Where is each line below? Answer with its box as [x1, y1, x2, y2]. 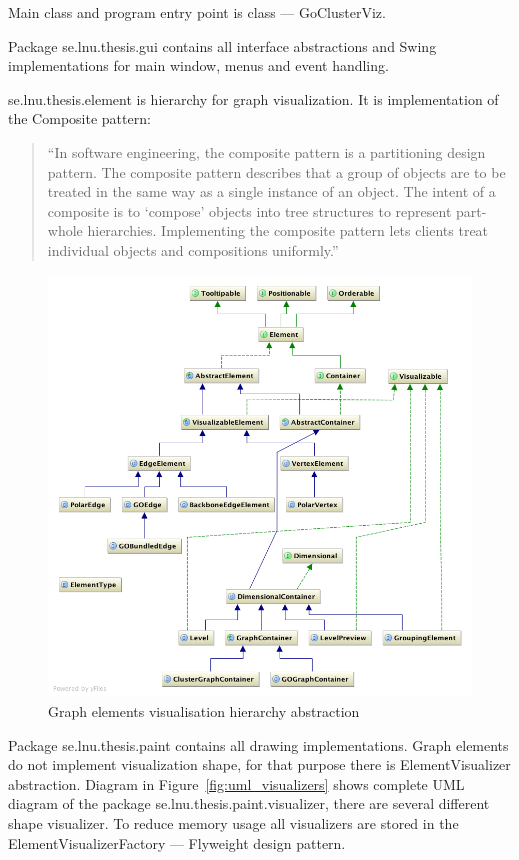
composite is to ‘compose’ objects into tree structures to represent [47, 200, 452, 221]
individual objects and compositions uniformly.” [47, 239, 339, 260]
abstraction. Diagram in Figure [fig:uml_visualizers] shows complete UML [8, 773, 465, 794]
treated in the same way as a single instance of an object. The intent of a [47, 181, 496, 202]
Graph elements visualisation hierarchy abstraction [48, 701, 360, 722]
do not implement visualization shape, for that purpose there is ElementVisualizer [8, 754, 511, 775]
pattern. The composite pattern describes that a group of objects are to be [47, 161, 506, 182]
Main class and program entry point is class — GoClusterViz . [8, 2, 386, 22]
